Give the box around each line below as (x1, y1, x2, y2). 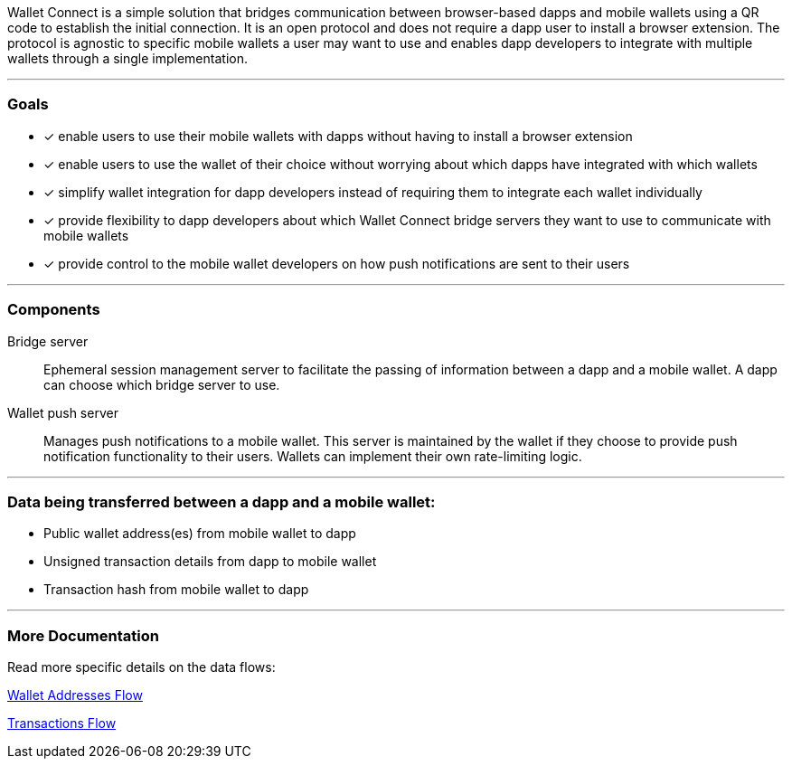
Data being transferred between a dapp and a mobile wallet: (7, 492, 436, 511)
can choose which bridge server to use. (43, 376, 280, 392)
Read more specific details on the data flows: (7, 659, 276, 675)
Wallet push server (7, 404, 118, 421)
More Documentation (7, 626, 159, 645)
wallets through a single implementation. (7, 51, 248, 66)
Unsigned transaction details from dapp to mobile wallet (43, 553, 377, 570)
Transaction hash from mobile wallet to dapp (43, 582, 309, 598)
